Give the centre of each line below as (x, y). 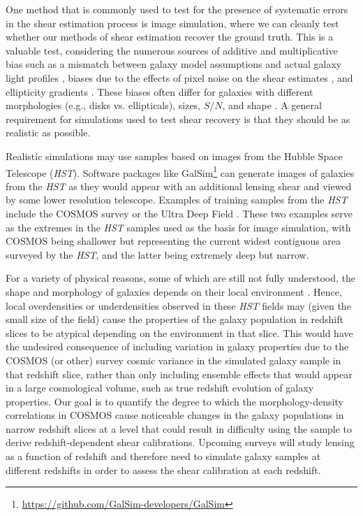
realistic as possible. (48, 132)
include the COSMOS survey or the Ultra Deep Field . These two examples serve (179, 213)
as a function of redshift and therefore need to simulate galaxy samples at (163, 456)
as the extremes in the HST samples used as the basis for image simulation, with (178, 227)
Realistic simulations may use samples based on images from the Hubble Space (174, 156)
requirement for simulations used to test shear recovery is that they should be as (178, 119)
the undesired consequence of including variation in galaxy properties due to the (177, 346)
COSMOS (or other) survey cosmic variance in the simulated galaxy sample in (173, 360)
